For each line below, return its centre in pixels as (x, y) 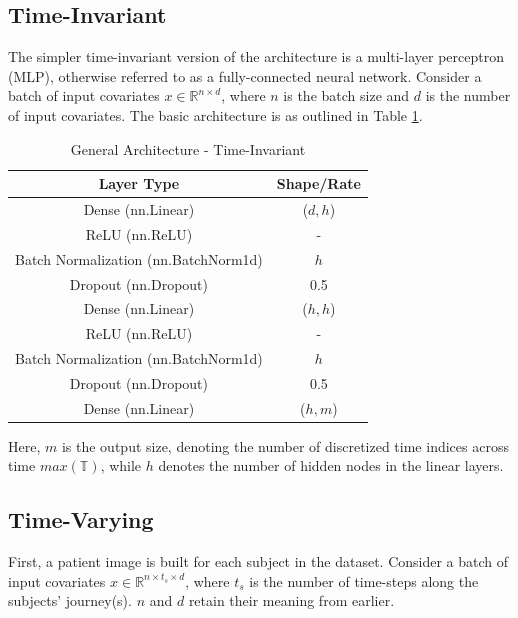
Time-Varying (81, 519)
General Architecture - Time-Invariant (188, 148)
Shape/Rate (318, 183)
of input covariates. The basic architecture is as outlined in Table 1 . (215, 114)
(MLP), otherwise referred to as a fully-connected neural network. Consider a (245, 75)
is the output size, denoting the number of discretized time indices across (285, 445)
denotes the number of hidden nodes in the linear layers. (331, 465)
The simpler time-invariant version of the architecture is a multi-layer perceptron (256, 56)
